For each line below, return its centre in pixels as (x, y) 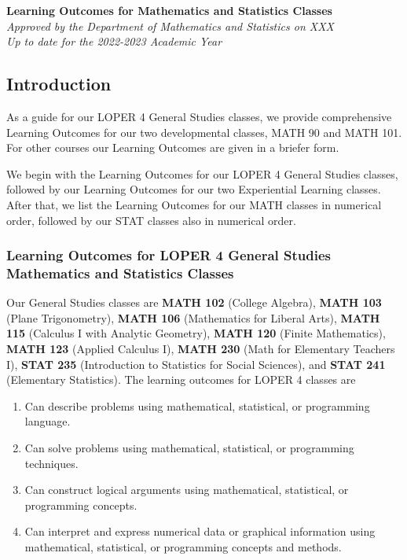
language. (48, 421)
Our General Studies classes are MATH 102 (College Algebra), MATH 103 (194, 302)
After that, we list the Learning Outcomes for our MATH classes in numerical (194, 204)
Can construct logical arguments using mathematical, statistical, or (187, 490)
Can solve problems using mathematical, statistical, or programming (189, 448)
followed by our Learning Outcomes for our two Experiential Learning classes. (194, 189)
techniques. (51, 463)
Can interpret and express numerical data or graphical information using (200, 531)
